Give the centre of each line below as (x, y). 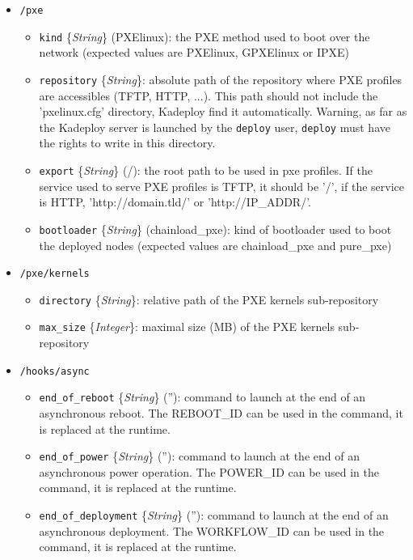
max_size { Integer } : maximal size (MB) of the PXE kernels (187, 327)
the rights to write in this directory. (127, 143)
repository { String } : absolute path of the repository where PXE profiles (221, 79)
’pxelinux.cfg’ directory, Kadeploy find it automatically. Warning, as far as (223, 111)
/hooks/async (55, 371)
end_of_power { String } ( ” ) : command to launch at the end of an (199, 456)
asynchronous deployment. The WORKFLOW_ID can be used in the (212, 530)
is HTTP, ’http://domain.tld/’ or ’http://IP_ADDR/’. (175, 202)
